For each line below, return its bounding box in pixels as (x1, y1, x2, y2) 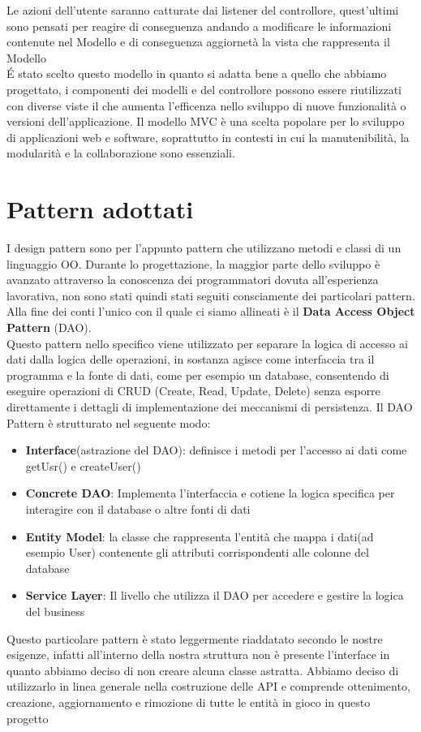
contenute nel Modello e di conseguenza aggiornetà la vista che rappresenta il (6, 33, 390, 50)
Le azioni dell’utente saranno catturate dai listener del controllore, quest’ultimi (6, 2, 399, 18)
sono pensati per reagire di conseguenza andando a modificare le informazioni (6, 17, 392, 34)
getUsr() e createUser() (25, 457, 141, 474)
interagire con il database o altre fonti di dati (25, 500, 251, 517)
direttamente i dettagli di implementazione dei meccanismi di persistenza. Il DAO (6, 398, 413, 415)
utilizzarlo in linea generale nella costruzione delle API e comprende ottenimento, (6, 678, 410, 695)
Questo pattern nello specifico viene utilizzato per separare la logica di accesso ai (6, 334, 408, 351)
